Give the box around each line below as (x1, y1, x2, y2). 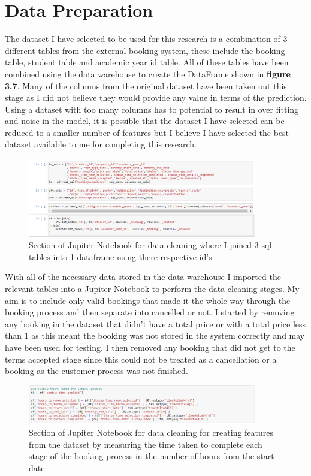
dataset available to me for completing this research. (5, 138, 197, 150)
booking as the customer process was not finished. (5, 364, 188, 377)
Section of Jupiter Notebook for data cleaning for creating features (29, 426, 274, 439)
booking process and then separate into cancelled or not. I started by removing (5, 306, 295, 318)
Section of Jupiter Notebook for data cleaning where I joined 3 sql (29, 239, 272, 251)
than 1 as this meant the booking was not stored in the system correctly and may (5, 329, 305, 342)
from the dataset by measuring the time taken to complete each (29, 438, 262, 450)
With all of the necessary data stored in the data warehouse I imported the (5, 270, 281, 283)
